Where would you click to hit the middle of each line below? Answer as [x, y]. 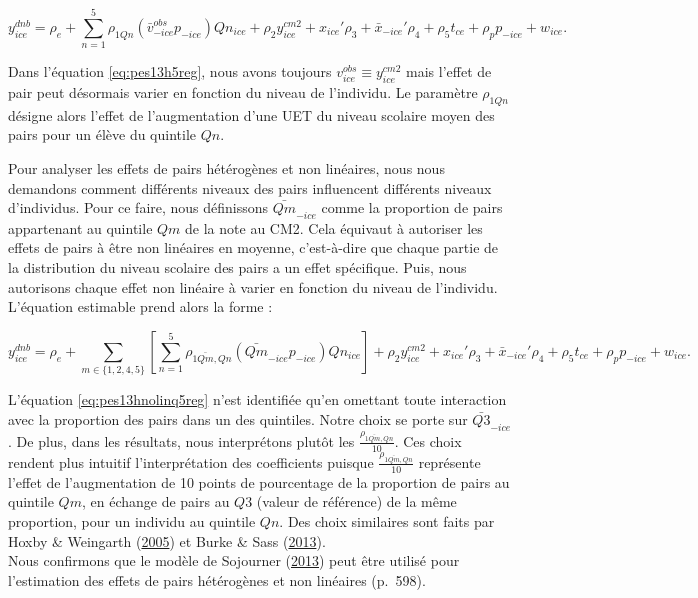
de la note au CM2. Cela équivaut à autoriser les [334, 227]
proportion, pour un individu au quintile [132, 520]
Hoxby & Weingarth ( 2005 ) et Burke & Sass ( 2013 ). [167, 540]
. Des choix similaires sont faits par [387, 520]
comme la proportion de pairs [412, 207]
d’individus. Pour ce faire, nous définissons [138, 207]
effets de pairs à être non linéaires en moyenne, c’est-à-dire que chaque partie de [253, 247]
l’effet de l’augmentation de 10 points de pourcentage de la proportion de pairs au [259, 481]
